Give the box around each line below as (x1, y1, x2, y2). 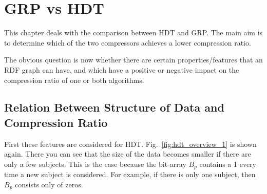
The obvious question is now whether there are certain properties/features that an (4, 54, 263, 65)
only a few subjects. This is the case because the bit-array (4, 158, 186, 169)
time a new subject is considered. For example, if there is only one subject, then (4, 169, 256, 180)
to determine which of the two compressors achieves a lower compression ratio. (4, 37, 251, 48)
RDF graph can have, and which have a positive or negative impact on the (4, 64, 239, 75)
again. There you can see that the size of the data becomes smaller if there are (4, 148, 251, 159)
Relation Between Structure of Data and (4, 99, 224, 115)
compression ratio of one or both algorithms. (4, 74, 144, 85)
